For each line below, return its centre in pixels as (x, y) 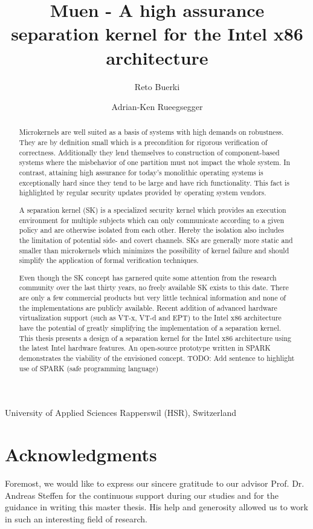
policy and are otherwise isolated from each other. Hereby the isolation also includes (151, 230)
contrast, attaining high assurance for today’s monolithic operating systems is (141, 173)
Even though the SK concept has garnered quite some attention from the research (148, 277)
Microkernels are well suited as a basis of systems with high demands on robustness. (151, 132)
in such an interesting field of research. (76, 518)
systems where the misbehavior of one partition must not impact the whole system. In (155, 162)
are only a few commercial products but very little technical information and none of (152, 298)
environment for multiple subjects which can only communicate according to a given (151, 220)
